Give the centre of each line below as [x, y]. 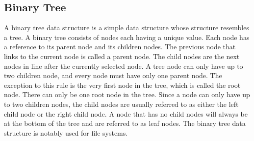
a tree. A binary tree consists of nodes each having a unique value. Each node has [127, 37]
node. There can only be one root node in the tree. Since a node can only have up [127, 94]
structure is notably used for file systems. [66, 132]
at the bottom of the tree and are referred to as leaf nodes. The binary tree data [125, 123]
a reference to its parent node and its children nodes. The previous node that [120, 47]
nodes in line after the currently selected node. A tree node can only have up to [124, 66]
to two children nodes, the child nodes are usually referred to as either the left [121, 104]
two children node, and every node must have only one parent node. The [113, 75]
